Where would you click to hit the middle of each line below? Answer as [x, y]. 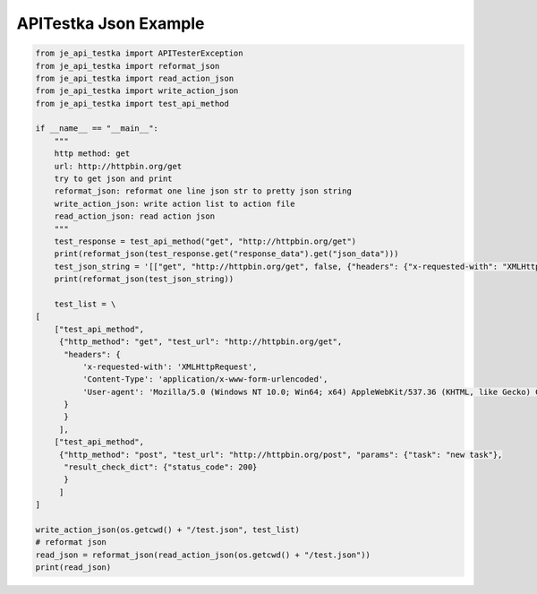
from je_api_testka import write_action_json [137, 91]
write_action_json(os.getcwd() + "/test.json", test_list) [167, 529]
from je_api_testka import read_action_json [135, 78]
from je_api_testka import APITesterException [139, 53]
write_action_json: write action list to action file [175, 203]
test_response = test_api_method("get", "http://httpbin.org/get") [205, 241]
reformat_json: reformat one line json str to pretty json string [203, 191]
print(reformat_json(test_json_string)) [144, 279]
